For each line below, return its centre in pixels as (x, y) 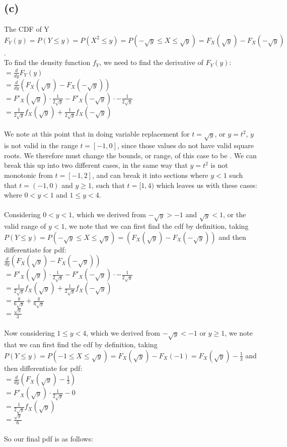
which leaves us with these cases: (207, 185)
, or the (235, 214)
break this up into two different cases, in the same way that (96, 165)
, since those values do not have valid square (185, 145)
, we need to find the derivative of (151, 62)
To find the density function (47, 62)
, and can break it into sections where (150, 175)
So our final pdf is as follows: (49, 439)
